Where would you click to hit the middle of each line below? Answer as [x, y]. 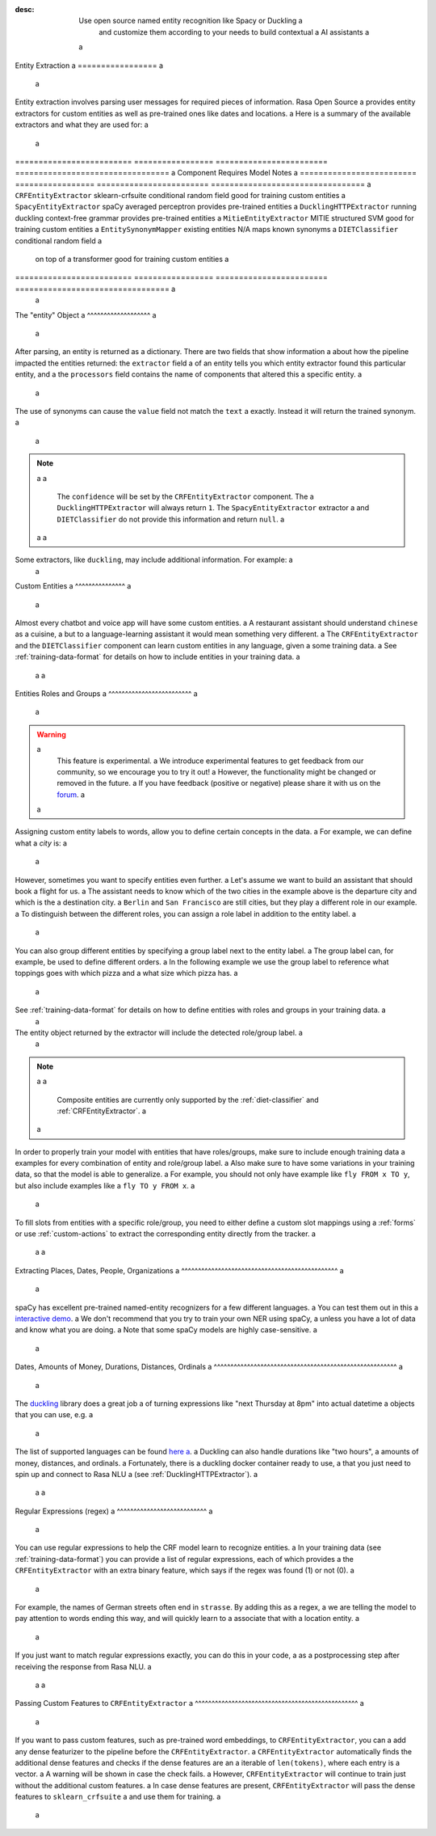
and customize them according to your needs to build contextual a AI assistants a [234, 32]
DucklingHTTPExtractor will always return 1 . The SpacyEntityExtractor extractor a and [213, 508]
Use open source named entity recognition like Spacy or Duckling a [191, 21]
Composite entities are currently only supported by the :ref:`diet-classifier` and [188, 1099]
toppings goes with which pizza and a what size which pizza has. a [126, 973]
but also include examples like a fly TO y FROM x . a [105, 1185]
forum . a [71, 794]
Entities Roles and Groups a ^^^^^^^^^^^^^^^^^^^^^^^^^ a [106, 693]
